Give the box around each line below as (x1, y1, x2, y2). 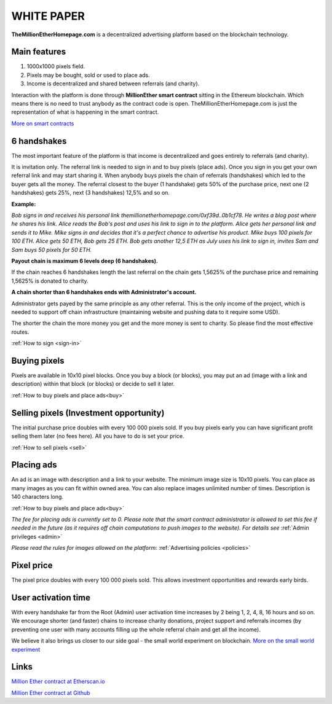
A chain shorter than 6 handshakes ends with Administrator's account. (11, 289, 197, 296)
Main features (11, 47, 66, 57)
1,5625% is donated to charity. (11, 277, 89, 284)
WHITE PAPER (11, 9, 85, 23)
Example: (11, 200, 36, 208)
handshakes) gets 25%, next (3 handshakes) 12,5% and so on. (11, 189, 170, 197)
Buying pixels (11, 355, 65, 366)
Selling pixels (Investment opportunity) (11, 407, 165, 418)
